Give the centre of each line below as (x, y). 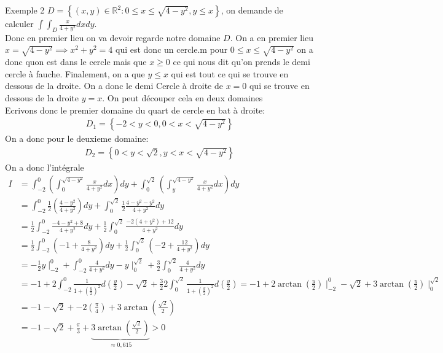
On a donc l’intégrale (45, 167)
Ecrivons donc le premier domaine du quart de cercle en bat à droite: (135, 110)
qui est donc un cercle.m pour (171, 49)
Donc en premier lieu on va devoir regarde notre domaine (113, 37)
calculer (19, 23)
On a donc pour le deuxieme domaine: (77, 138)
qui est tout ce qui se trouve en (230, 73)
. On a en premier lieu (272, 37)
